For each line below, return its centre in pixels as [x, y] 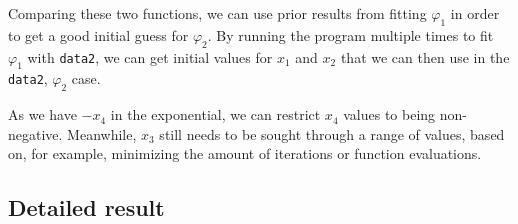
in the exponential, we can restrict [215, 114]
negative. [35, 133]
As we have [42, 114]
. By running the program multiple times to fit [350, 34]
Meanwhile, [102, 133]
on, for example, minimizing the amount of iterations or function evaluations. [245, 153]
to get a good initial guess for [98, 34]
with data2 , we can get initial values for [150, 56]
